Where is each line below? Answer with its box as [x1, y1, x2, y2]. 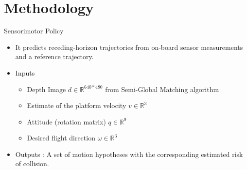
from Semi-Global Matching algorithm [105, 84, 219, 94]
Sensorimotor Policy [4, 26, 64, 36]
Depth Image [27, 84, 66, 94]
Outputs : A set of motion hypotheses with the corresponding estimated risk [15, 149, 243, 159]
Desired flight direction [27, 133, 95, 143]
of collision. [15, 158, 49, 169]
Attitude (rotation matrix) [27, 116, 106, 126]
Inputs [15, 67, 35, 77]
